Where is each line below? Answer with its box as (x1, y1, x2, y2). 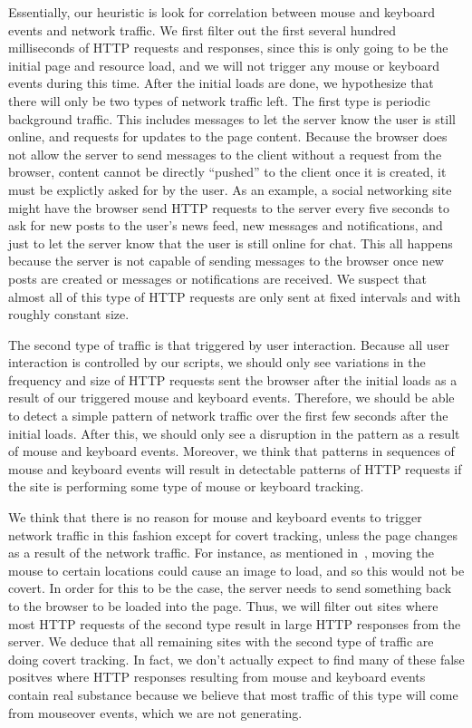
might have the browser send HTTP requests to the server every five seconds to (8, 198, 449, 217)
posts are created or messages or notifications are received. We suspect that (8, 268, 427, 287)
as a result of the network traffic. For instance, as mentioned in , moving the (8, 543, 435, 562)
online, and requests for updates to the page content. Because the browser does (8, 127, 448, 146)
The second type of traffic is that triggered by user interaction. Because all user (8, 335, 449, 354)
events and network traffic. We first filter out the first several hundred (8, 20, 396, 39)
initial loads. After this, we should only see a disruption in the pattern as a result (8, 423, 460, 442)
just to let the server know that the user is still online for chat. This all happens (8, 233, 453, 252)
